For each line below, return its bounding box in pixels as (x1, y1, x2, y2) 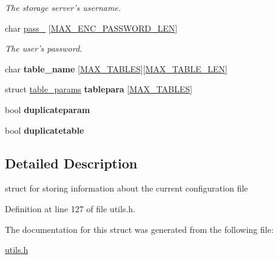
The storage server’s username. (5, 1, 121, 13)
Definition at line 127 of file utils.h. (5, 202, 135, 215)
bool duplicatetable (5, 123, 84, 136)
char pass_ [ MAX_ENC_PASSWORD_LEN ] (5, 21, 178, 34)
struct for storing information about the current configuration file (5, 182, 248, 195)
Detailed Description (5, 153, 138, 172)
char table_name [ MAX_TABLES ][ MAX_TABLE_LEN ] (5, 62, 228, 75)
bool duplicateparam (5, 103, 90, 116)
